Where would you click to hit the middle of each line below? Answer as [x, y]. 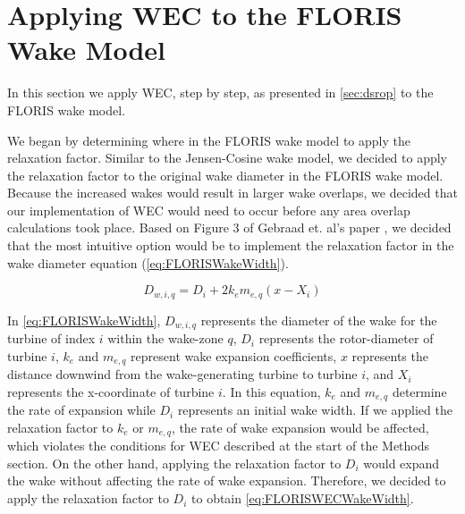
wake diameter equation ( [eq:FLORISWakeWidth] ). [148, 262]
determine [419, 391]
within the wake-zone [165, 338]
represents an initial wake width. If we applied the [315, 410]
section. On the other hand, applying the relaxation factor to [174, 463]
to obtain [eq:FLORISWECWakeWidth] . [303, 498]
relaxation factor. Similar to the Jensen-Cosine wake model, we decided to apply [227, 158]
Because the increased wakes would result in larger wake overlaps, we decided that [232, 193]
